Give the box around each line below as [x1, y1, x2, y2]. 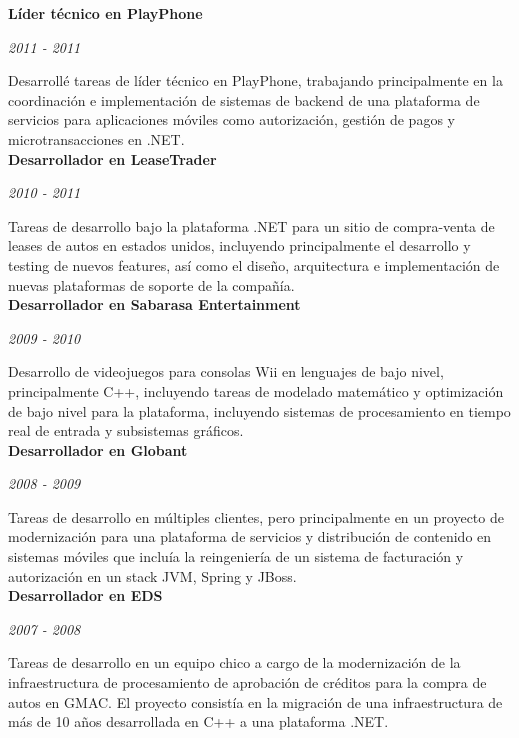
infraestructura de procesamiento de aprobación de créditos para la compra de [8, 672, 487, 693]
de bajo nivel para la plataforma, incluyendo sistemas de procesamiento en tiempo [8, 400, 511, 421]
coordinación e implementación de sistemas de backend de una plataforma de [8, 89, 480, 110]
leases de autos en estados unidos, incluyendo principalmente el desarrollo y [8, 235, 471, 256]
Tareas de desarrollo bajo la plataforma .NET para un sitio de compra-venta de [8, 215, 495, 236]
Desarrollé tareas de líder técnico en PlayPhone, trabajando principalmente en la [8, 70, 503, 91]
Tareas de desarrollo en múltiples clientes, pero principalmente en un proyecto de [8, 506, 504, 527]
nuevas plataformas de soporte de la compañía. [8, 274, 295, 295]
